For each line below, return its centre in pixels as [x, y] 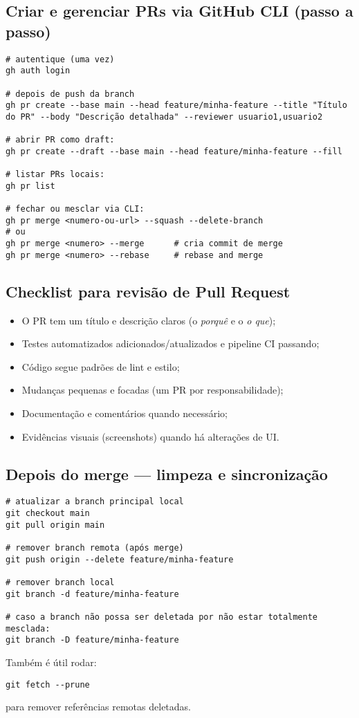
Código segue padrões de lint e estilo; [101, 366]
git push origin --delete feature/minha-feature [120, 559]
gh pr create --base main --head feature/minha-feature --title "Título [176, 105]
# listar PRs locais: [55, 175]
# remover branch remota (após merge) [95, 548]
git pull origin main [55, 525]
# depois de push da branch [70, 94]
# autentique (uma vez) [60, 59]
